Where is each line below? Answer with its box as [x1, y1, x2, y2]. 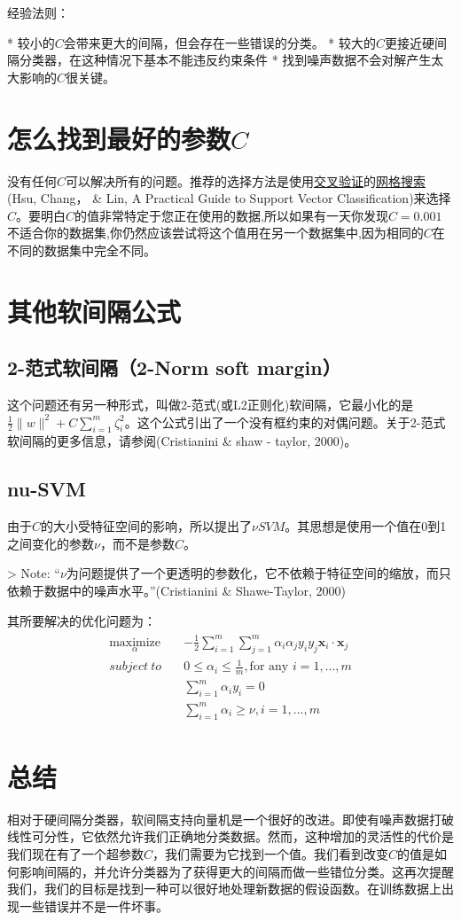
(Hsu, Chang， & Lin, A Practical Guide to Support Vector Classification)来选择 [7, 189, 451, 207]
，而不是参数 [99, 534, 175, 552]
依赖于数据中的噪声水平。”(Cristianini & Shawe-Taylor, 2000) [7, 581, 347, 600]
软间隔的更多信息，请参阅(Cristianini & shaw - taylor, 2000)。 [7, 432, 357, 450]
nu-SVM [7, 475, 86, 503]
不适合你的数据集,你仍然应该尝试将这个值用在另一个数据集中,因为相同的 [7, 223, 424, 242]
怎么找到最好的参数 [7, 120, 231, 156]
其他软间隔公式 [7, 293, 182, 329]
